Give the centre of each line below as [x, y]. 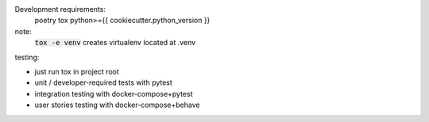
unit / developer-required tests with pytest [103, 82]
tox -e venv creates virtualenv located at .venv [115, 43]
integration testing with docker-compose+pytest [114, 93]
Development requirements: [60, 9]
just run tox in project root [77, 71]
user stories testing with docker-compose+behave [117, 105]
